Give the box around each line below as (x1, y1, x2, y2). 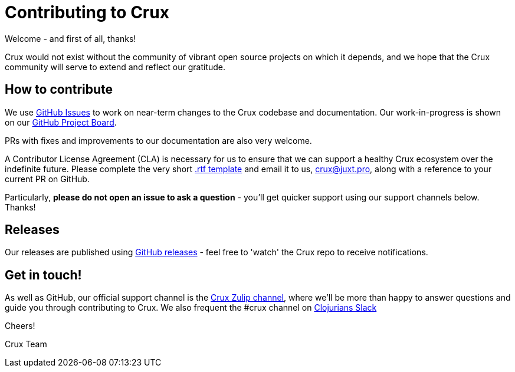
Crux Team (5, 339, 47, 350)
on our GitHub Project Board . (5, 117, 117, 127)
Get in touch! (5, 267, 82, 282)
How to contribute (5, 82, 113, 97)
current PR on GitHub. (5, 173, 90, 184)
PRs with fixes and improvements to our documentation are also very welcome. (5, 135, 312, 146)
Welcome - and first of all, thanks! (5, 33, 136, 44)
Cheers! (5, 321, 35, 331)
